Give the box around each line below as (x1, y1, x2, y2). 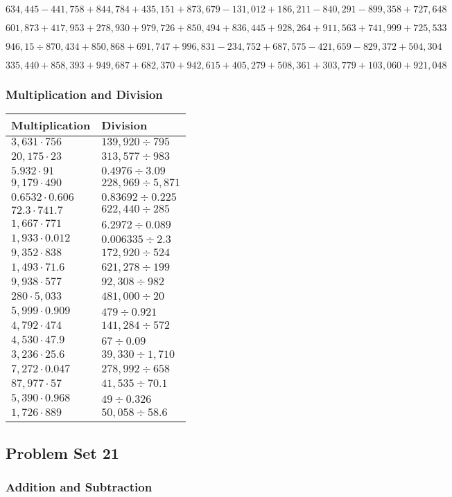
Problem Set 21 (6, 442, 119, 463)
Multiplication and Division (6, 85, 163, 102)
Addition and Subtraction (6, 478, 153, 495)
